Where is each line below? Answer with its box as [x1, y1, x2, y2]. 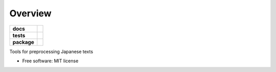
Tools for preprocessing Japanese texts [9, 49, 94, 55]
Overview [9, 8, 52, 19]
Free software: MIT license [22, 58, 79, 64]
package [12, 38, 34, 45]
